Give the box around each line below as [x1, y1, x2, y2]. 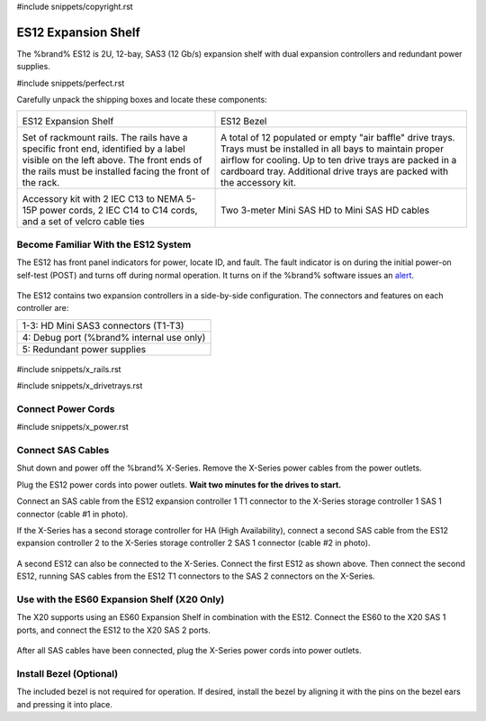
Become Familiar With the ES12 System [16, 238, 192, 251]
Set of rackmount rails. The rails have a [22, 132, 188, 144]
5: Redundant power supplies [22, 342, 147, 355]
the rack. [22, 177, 60, 189]
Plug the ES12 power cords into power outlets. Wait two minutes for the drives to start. [16, 479, 342, 490]
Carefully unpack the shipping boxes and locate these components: [16, 95, 267, 105]
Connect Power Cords [16, 402, 115, 415]
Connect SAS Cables [16, 444, 110, 457]
